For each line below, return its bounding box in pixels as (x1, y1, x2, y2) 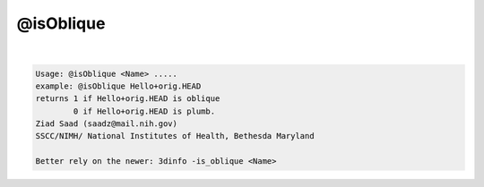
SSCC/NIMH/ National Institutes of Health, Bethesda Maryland (35, 131, 315, 141)
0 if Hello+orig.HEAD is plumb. (73, 106, 215, 116)
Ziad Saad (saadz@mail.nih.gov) (35, 119, 178, 129)
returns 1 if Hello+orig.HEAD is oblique (35, 94, 220, 104)
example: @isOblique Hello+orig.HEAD (35, 81, 202, 91)
